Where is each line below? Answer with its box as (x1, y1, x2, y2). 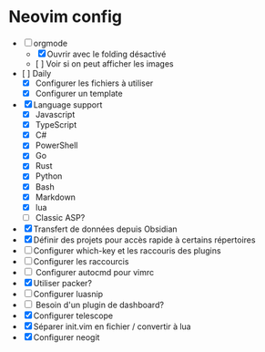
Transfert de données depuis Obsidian (33, 223, 178, 234)
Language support (33, 99, 103, 110)
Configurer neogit (33, 331, 100, 343)
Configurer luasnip (33, 288, 104, 299)
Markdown (35, 192, 76, 202)
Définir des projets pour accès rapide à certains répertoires (33, 234, 256, 245)
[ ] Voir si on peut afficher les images (35, 57, 174, 69)
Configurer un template (35, 88, 124, 98)
